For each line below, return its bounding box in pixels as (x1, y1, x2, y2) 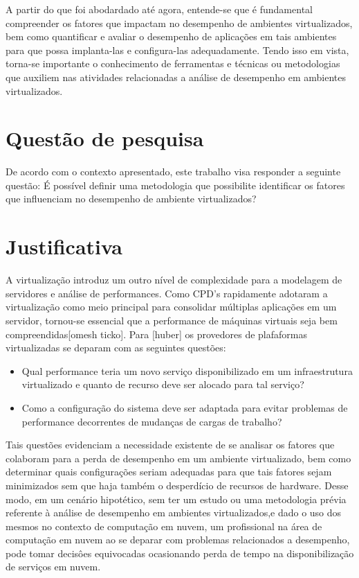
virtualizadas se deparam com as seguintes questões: (6, 340, 226, 355)
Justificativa (6, 232, 122, 261)
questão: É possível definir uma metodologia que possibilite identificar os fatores (6, 177, 345, 192)
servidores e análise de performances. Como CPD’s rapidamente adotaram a (6, 286, 328, 300)
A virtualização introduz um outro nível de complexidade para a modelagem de (6, 272, 342, 287)
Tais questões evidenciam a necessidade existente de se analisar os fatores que (6, 437, 335, 452)
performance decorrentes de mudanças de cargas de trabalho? (21, 414, 282, 428)
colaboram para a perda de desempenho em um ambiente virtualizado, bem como (6, 450, 351, 465)
